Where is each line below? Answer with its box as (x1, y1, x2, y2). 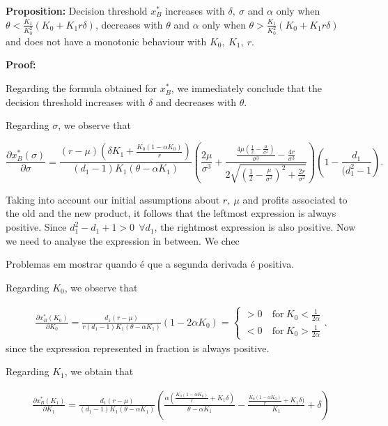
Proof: (6, 57, 36, 72)
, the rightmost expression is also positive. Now (154, 220, 356, 234)
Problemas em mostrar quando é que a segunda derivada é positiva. (6, 257, 295, 271)
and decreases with (155, 94, 237, 109)
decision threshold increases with (6, 94, 146, 109)
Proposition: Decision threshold (6, 3, 148, 17)
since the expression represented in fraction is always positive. (6, 340, 270, 355)
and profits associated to (242, 192, 348, 206)
